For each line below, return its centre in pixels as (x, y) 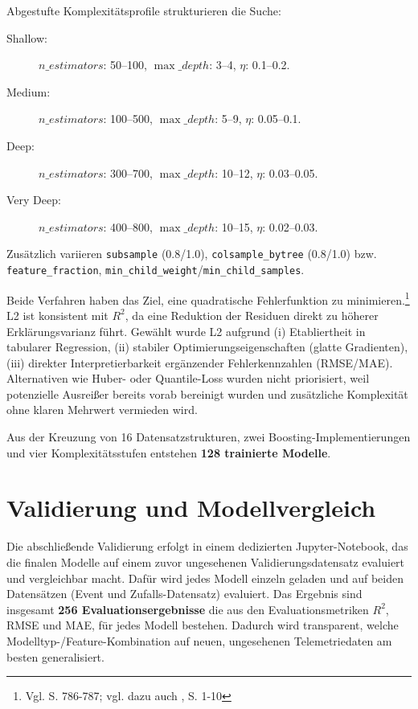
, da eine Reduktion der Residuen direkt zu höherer (252, 315)
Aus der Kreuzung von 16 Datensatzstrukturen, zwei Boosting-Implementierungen (209, 437)
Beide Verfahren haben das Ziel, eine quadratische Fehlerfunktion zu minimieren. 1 (208, 298)
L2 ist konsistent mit (57, 315)
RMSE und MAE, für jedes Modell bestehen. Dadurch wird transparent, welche (203, 625)
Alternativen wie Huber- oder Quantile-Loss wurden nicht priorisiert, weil (188, 378)
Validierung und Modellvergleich (191, 508)
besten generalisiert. (55, 656)
